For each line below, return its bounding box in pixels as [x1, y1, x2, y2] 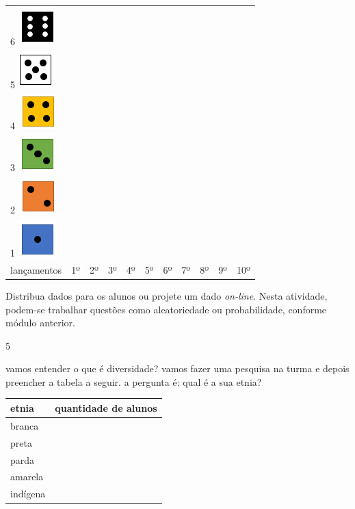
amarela [10, 469, 44, 484]
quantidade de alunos [55, 400, 157, 415]
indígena [10, 486, 46, 501]
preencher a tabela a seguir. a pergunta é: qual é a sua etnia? [5, 374, 262, 389]
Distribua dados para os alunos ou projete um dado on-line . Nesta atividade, [5, 288, 328, 302]
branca [10, 418, 39, 432]
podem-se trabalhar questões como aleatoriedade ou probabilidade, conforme [5, 302, 327, 316]
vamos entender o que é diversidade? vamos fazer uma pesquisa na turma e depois [5, 361, 350, 376]
